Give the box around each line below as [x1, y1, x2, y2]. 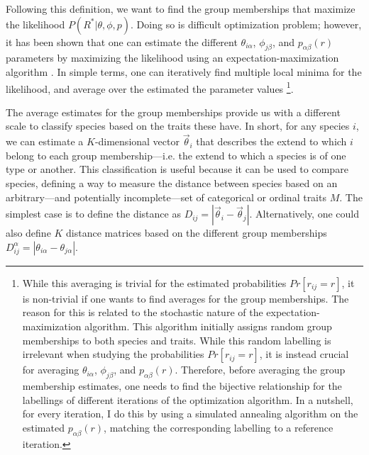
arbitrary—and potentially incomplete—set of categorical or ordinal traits [6, 189, 326, 204]
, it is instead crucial [259, 347, 349, 361]
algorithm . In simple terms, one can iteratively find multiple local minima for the [6, 64, 362, 79]
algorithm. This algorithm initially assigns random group [84, 318, 332, 333]
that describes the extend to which [196, 134, 347, 149]
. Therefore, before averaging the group [175, 362, 346, 377]
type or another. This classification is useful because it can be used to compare [6, 162, 348, 176]
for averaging [22, 362, 79, 377]
